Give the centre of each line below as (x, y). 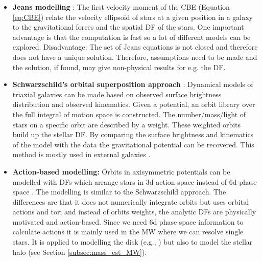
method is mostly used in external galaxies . (81, 154)
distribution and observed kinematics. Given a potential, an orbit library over (134, 104)
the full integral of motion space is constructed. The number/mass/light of (129, 114)
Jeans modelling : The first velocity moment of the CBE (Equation (121, 7)
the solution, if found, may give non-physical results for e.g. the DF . (119, 67)
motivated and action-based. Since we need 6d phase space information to (128, 221)
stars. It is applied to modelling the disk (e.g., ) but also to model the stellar (133, 242)
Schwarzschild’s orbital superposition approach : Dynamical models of (133, 84)
